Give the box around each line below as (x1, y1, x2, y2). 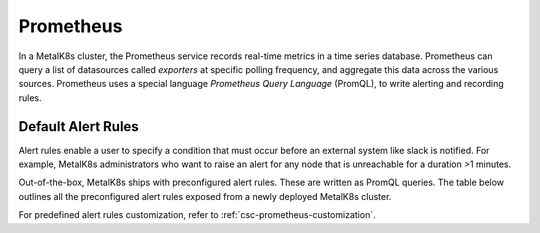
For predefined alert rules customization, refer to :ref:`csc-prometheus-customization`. (18, 209, 376, 221)
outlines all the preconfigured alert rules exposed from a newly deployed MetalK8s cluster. (18, 190, 392, 202)
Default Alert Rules (18, 118, 139, 135)
